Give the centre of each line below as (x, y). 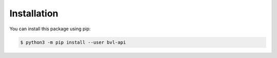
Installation (34, 13)
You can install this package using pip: (50, 29)
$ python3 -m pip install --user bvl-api (73, 42)
